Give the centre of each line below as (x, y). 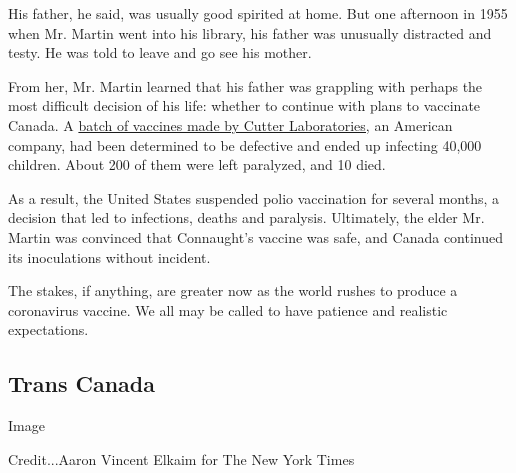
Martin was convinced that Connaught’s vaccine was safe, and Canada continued (256, 236)
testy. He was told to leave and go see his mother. (160, 52)
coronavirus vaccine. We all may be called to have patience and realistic (228, 309)
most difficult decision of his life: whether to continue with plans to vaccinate (244, 105)
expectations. (48, 329)
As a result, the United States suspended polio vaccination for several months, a (254, 197)
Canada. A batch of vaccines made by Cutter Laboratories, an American (230, 124)
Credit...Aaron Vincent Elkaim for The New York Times (181, 458)
